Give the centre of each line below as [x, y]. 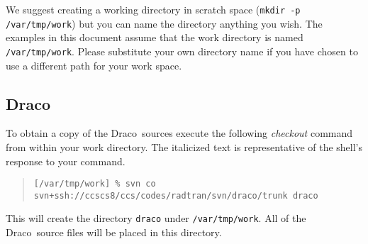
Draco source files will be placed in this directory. [114, 232]
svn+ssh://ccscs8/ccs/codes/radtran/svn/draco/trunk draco [176, 195]
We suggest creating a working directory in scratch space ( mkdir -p [153, 9]
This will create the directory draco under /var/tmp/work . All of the [156, 218]
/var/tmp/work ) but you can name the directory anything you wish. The [164, 23]
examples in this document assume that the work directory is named [155, 37]
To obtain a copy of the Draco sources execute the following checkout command [179, 133]
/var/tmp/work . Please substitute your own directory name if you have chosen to [182, 51]
